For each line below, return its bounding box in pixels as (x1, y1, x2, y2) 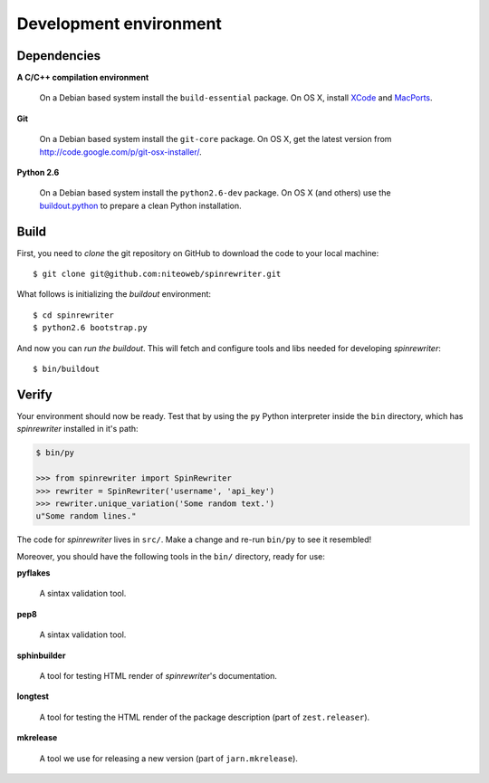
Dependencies (16, 48, 101, 63)
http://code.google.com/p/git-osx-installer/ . (39, 146, 203, 158)
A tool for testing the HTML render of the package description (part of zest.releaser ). (39, 711, 370, 722)
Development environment (16, 14, 222, 33)
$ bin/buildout (33, 364, 101, 375)
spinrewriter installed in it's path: (16, 424, 139, 434)
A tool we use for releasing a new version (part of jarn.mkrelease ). (39, 752, 299, 764)
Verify (16, 387, 53, 402)
